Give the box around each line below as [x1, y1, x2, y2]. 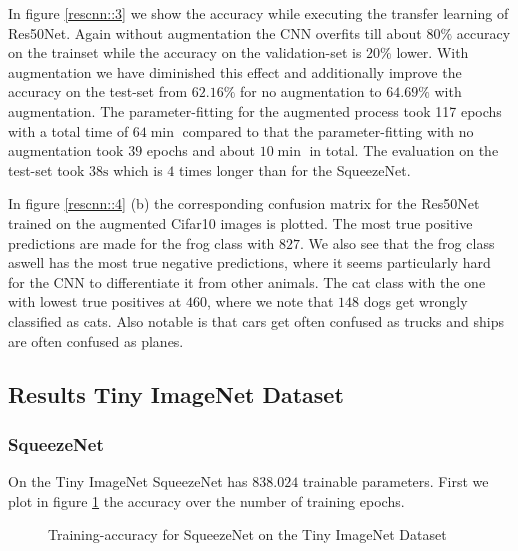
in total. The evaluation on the [309, 140, 499, 161]
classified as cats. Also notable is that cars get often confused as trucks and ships [8, 310, 505, 331]
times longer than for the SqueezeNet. [179, 159, 411, 180]
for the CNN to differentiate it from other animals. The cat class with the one [8, 271, 486, 292]
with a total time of [8, 120, 129, 141]
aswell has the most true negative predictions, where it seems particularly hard [8, 252, 491, 273]
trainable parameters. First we [302, 471, 489, 492]
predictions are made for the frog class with [8, 232, 275, 253]
